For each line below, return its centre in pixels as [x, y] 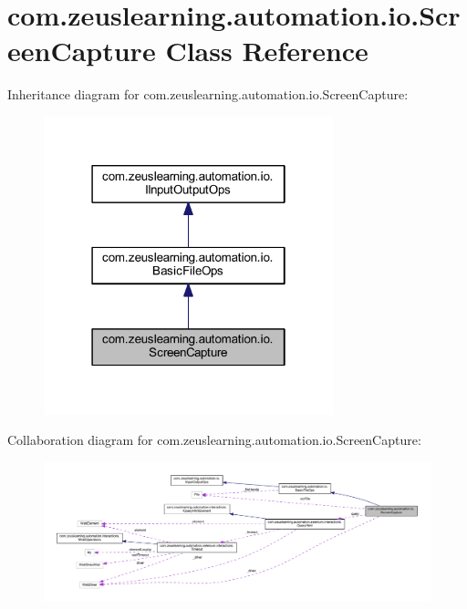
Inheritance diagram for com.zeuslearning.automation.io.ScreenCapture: [208, 94]
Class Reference [267, 51]
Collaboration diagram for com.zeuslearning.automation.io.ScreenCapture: [214, 440]
